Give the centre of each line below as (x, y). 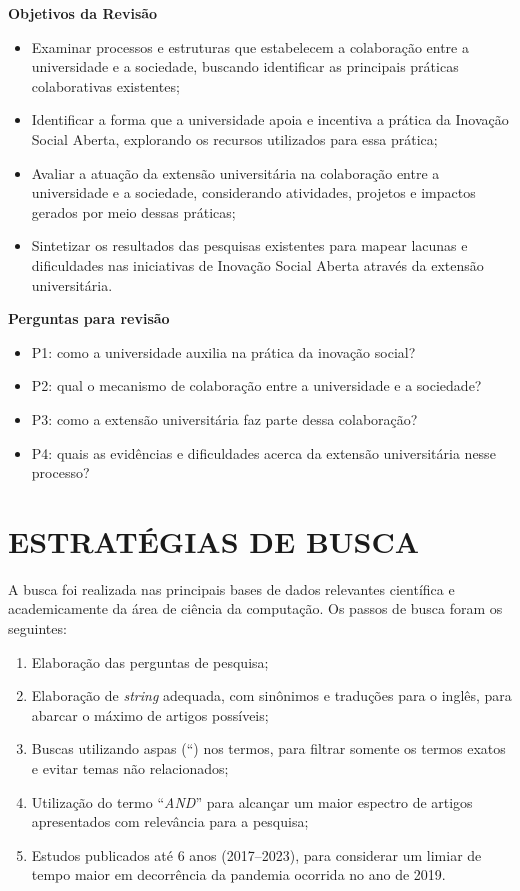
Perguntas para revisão (89, 318)
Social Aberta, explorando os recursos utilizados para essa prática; (234, 138)
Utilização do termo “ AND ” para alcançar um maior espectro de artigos (252, 801)
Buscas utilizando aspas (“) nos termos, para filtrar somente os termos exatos (268, 748)
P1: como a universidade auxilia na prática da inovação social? (223, 351)
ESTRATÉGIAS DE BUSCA (214, 540)
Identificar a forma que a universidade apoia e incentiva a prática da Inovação (270, 119)
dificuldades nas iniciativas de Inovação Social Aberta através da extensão (257, 264)
